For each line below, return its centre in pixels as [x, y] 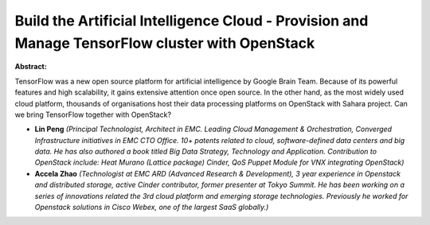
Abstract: [31, 67]
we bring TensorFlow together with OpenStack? [93, 114]
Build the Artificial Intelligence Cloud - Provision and [192, 21]
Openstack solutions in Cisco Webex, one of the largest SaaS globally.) [152, 208]
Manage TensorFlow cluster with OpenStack [165, 43]
